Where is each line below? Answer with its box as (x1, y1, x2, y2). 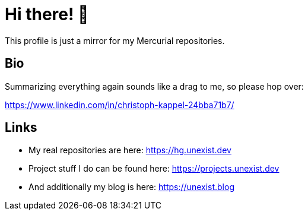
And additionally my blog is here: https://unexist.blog (28, 182, 234, 192)
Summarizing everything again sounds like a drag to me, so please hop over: (5, 81, 304, 91)
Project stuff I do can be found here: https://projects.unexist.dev (28, 163, 280, 174)
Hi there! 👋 (5, 4, 89, 24)
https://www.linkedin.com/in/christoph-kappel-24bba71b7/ (5, 99, 234, 110)
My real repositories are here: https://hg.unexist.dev (28, 145, 231, 156)
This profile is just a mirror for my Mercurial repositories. (5, 35, 225, 46)
